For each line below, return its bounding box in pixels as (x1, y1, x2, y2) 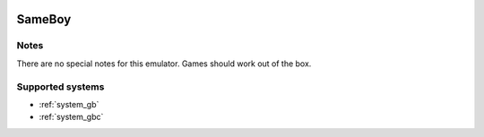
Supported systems (16, 81, 105, 93)
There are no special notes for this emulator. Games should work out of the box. (16, 58, 312, 69)
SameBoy (16, 12, 72, 27)
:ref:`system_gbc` (39, 112, 104, 123)
